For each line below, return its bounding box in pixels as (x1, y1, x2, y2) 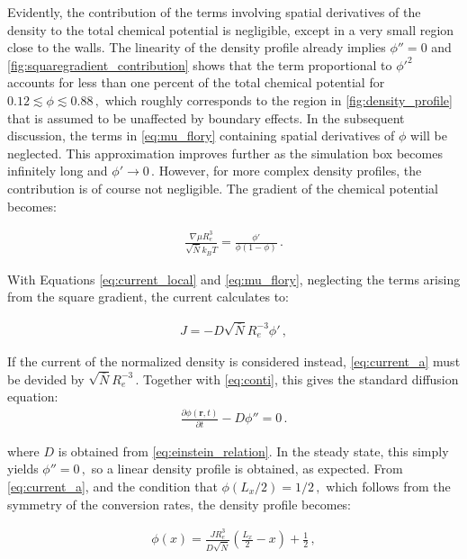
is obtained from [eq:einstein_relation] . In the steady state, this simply (58, 441, 449, 460)
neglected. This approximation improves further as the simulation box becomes (7, 143, 443, 162)
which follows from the (326, 476, 451, 495)
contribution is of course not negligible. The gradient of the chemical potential (7, 178, 439, 197)
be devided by (7, 369, 85, 388)
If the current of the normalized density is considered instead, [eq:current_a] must (7, 352, 461, 371)
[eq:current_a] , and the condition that (7, 476, 218, 495)
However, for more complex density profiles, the (158, 161, 422, 180)
